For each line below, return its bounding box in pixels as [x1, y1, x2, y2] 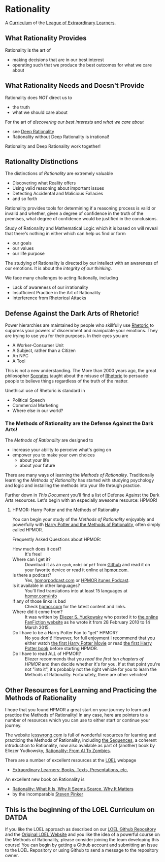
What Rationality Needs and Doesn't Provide [5, 81, 144, 90]
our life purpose [12, 250, 45, 257]
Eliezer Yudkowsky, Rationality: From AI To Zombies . [5, 748, 112, 754]
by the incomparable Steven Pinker [12, 791, 84, 797]
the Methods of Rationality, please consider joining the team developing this [5, 837, 159, 843]
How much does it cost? [12, 546, 62, 552]
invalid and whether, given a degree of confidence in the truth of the [5, 210, 144, 216]
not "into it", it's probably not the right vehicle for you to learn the [24, 666, 157, 672]
